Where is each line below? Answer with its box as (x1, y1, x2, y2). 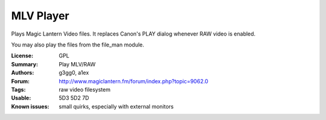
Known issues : (11, 103, 50, 110)
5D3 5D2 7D (59, 94, 89, 102)
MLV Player (11, 9, 69, 22)
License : (11, 52, 33, 60)
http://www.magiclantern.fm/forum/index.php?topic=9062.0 (59, 77, 208, 84)
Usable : (11, 94, 31, 102)
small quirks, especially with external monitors (59, 103, 174, 110)
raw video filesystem (59, 86, 111, 93)
